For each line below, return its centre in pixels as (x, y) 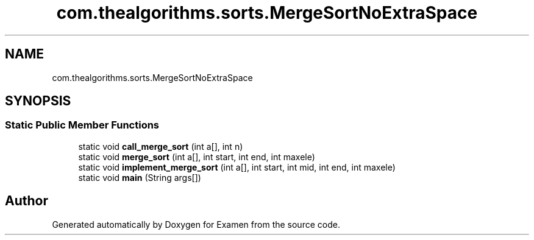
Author (27, 201)
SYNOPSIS (38, 101)
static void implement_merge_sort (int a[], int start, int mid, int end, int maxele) (237, 167)
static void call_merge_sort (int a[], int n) (161, 146)
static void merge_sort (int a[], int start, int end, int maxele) (197, 157)
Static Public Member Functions (82, 125)
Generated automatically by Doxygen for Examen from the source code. (196, 224)
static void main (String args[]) (140, 177)
